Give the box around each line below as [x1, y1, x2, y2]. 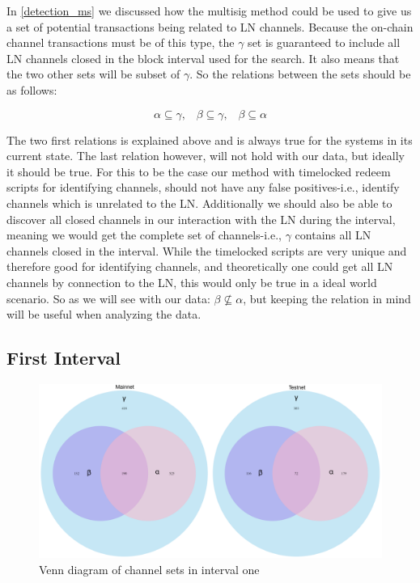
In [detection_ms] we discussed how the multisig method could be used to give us [6, 2, 412, 19]
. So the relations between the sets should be [189, 65, 411, 82]
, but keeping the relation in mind [243, 289, 411, 306]
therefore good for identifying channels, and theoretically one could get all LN [6, 258, 393, 275]
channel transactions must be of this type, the [6, 34, 235, 51]
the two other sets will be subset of [6, 65, 180, 82]
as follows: [6, 81, 57, 98]
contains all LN [295, 226, 371, 243]
